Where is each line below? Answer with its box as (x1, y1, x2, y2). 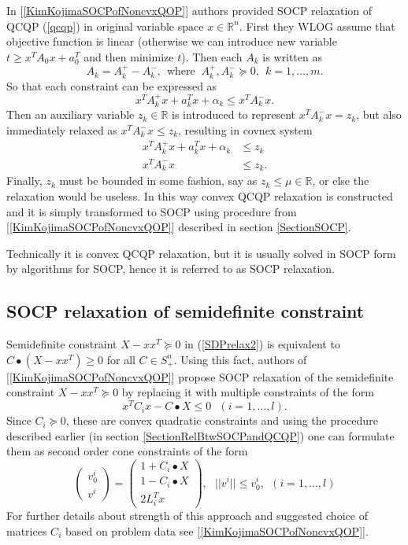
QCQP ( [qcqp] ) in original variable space (6, 17, 204, 34)
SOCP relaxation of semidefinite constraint (6, 299, 365, 323)
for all (106, 351, 135, 367)
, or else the (312, 172, 369, 189)
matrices (6, 522, 47, 539)
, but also (356, 106, 402, 123)
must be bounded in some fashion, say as (59, 172, 258, 189)
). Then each (181, 48, 243, 64)
